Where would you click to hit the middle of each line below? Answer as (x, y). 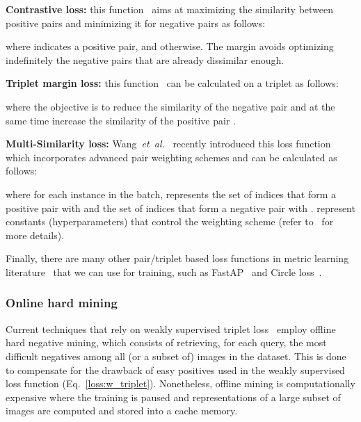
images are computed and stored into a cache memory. (122, 411)
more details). (35, 235)
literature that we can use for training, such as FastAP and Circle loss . (164, 271)
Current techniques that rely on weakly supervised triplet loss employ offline (171, 328)
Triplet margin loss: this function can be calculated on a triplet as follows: (172, 83)
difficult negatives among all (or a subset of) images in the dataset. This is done (176, 356)
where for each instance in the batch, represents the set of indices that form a (171, 194)
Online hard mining (62, 303)
